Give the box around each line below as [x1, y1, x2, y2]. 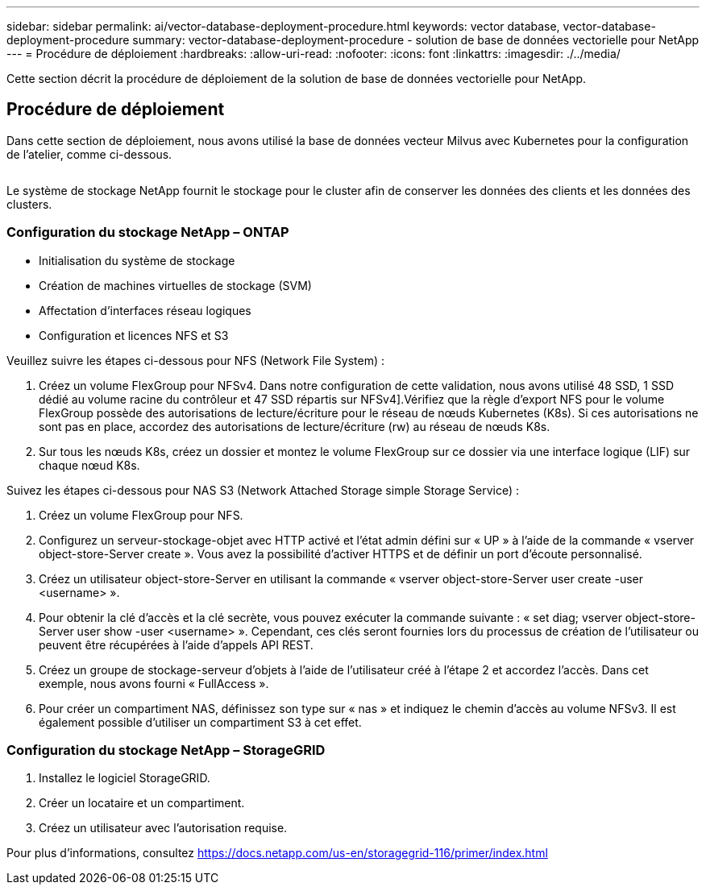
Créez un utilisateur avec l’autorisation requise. [39, 821, 288, 835]
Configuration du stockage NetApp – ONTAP [6, 224, 289, 241]
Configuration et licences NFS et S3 [39, 328, 229, 342]
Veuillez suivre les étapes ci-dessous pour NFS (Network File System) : [6, 353, 385, 367]
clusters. [6, 197, 52, 211]
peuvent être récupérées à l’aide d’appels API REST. [39, 637, 314, 652]
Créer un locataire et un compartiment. [39, 796, 245, 810]
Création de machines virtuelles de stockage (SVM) [39, 278, 312, 292]
